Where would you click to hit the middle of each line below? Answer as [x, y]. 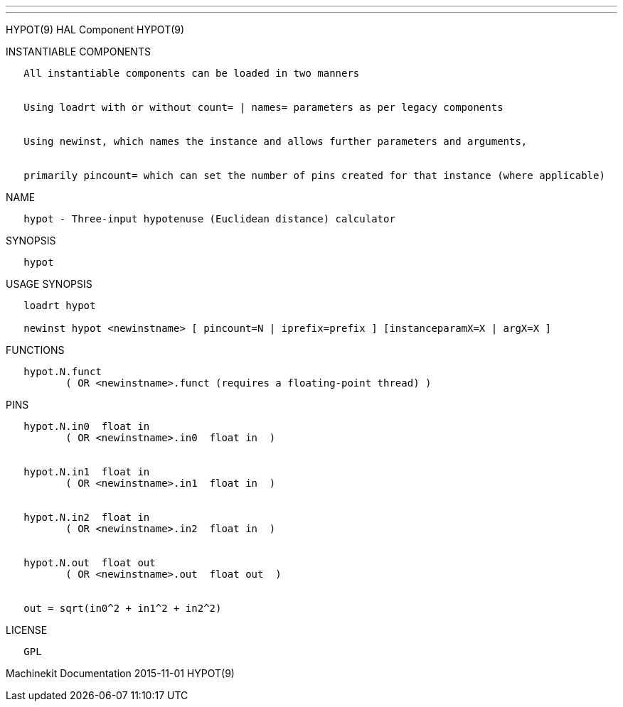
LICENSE [27, 630]
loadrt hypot [60, 306]
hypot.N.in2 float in [87, 517]
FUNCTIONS [35, 350]
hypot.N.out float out [90, 563]
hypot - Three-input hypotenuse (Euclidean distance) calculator [209, 219]
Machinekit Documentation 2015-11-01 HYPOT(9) [120, 673]
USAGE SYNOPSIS [49, 284]
